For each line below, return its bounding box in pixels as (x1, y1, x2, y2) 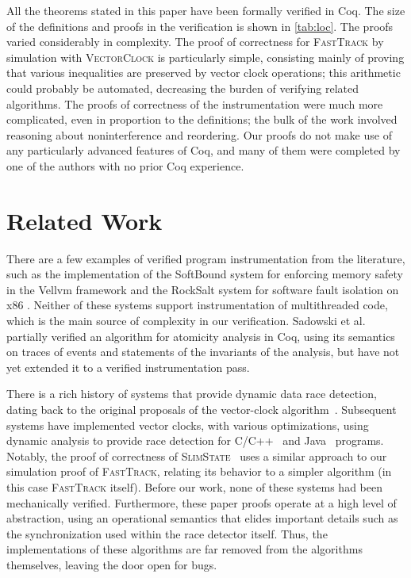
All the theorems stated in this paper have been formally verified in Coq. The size (6, 2, 405, 18)
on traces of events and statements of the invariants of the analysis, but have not (6, 343, 400, 360)
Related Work (6, 204, 163, 236)
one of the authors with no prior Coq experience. (6, 157, 244, 174)
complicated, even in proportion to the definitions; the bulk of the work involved (6, 111, 398, 128)
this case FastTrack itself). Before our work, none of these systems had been (6, 478, 382, 495)
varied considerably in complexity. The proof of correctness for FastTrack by (6, 33, 384, 50)
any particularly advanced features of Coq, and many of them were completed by (6, 142, 401, 159)
